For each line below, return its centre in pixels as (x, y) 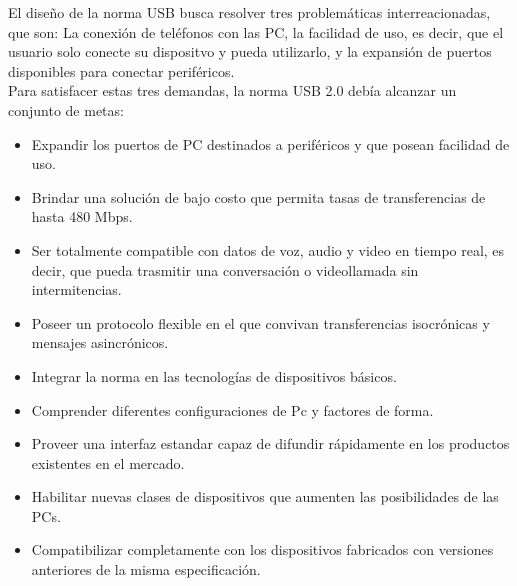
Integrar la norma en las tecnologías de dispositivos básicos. (214, 375)
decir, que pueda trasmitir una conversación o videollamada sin (225, 269)
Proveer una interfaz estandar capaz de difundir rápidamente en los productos (270, 443)
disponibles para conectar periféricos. (121, 70)
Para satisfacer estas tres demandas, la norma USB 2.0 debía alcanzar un (232, 90)
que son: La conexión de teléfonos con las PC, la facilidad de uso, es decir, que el (256, 31)
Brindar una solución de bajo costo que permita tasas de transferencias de (258, 196)
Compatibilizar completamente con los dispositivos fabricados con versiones (262, 549)
